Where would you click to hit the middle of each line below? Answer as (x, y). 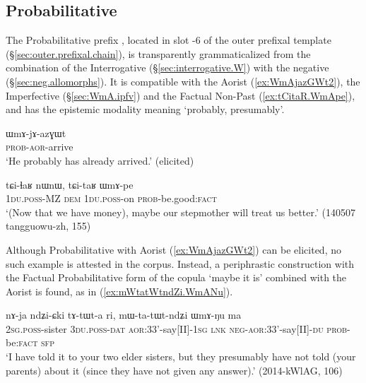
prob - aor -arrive (40, 147)
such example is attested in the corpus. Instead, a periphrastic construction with (180, 263)
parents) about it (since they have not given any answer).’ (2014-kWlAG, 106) (174, 370)
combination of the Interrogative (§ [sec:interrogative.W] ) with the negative (167, 67)
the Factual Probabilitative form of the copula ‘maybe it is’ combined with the (176, 277)
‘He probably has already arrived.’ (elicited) (100, 160)
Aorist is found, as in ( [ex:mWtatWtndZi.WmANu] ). (119, 291)
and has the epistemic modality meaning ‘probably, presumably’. (145, 109)
